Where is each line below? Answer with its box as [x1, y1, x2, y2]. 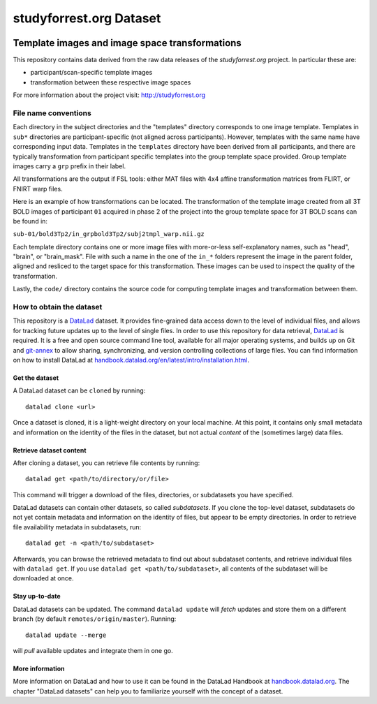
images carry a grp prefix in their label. [13, 161, 126, 170]
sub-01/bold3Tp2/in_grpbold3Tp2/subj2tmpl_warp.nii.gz [13, 230, 205, 238]
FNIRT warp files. [13, 184, 63, 193]
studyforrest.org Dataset [13, 10, 161, 26]
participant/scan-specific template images [30, 68, 153, 77]
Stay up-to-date [13, 592, 61, 601]
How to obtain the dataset [13, 302, 103, 311]
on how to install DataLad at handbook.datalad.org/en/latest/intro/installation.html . [13, 355, 250, 364]
